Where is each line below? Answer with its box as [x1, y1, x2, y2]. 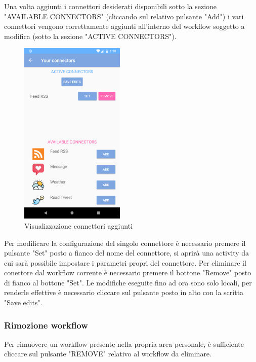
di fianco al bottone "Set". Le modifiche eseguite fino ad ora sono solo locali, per [4, 277, 252, 287]
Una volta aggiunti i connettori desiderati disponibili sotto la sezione [4, 1, 217, 11]
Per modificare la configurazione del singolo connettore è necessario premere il [4, 237, 246, 248]
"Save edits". [4, 297, 42, 308]
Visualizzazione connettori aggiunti [24, 220, 133, 231]
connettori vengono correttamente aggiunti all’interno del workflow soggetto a [4, 21, 245, 31]
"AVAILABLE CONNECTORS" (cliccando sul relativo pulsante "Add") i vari [4, 11, 244, 21]
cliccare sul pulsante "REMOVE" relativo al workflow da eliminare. [4, 348, 211, 359]
